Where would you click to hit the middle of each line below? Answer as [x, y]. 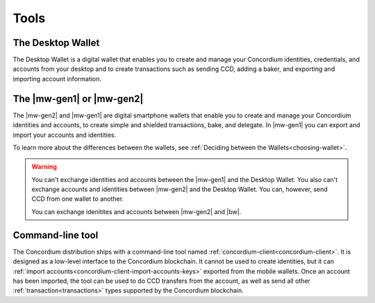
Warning [44, 167]
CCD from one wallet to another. [78, 199]
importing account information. [57, 79]
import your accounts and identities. [65, 135]
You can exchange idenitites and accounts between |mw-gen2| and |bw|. [136, 211]
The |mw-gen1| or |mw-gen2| [78, 98]
